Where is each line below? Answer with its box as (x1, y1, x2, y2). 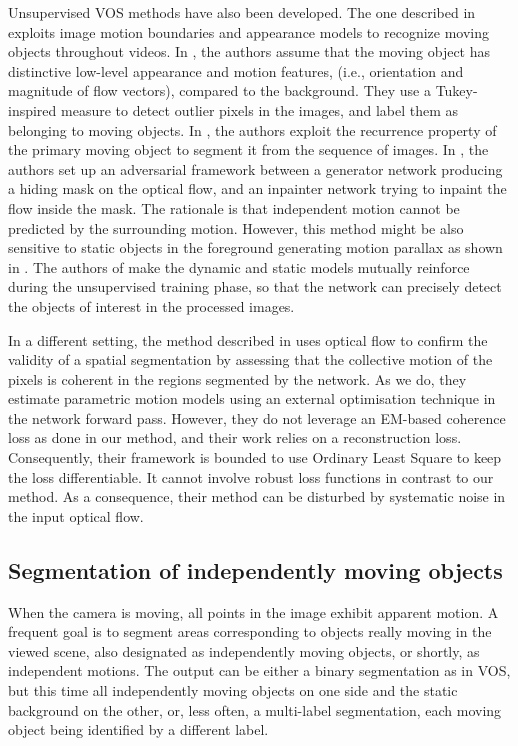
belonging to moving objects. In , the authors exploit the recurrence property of (8, 119, 497, 140)
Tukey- (435, 80, 478, 101)
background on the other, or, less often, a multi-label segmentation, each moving (8, 699, 502, 720)
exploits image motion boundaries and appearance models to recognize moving (8, 21, 490, 42)
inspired (8, 99, 57, 120)
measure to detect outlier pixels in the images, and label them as (61, 99, 459, 120)
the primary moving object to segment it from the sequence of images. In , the (8, 139, 489, 160)
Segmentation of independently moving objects (8, 554, 503, 585)
